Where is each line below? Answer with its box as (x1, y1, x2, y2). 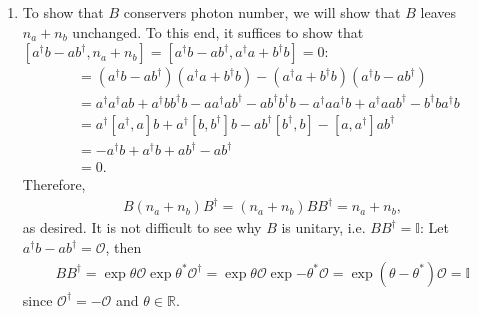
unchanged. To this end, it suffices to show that (72, 21, 364, 42)
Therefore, (22, 174, 86, 195)
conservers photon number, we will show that (123, 2, 401, 22)
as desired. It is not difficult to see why (22, 217, 262, 238)
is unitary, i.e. (281, 217, 366, 238)
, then (105, 237, 142, 258)
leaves (420, 2, 456, 22)
